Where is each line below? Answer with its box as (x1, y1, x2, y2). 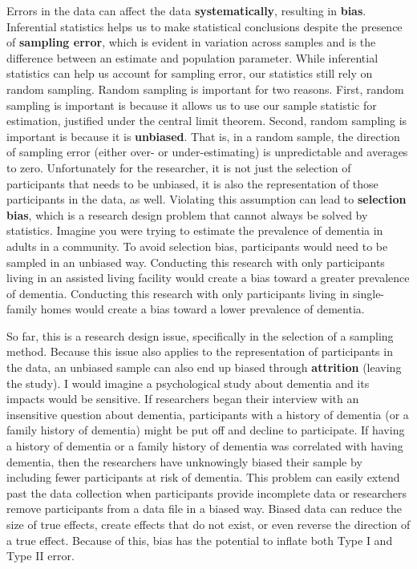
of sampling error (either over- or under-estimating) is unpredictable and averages (6, 143, 408, 160)
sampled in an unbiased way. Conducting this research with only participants (6, 253, 385, 270)
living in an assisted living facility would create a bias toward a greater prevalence (6, 269, 410, 286)
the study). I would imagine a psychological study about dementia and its (6, 374, 370, 391)
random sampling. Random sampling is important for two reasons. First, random (6, 80, 404, 97)
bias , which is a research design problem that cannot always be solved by (6, 206, 368, 223)
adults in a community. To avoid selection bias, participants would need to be (6, 237, 388, 254)
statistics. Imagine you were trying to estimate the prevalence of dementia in (6, 222, 383, 239)
